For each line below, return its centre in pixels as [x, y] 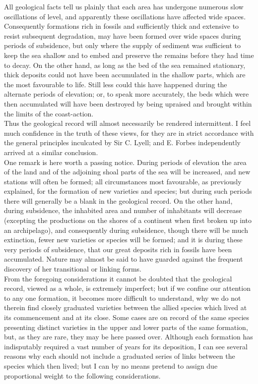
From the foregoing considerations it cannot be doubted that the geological [118, 278]
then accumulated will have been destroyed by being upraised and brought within [128, 103]
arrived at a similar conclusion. [51, 152]
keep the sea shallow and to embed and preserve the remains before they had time [129, 55]
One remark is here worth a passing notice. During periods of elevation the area [125, 162]
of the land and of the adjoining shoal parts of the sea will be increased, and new [127, 172]
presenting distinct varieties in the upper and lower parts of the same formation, [126, 327]
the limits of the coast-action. [49, 113]
